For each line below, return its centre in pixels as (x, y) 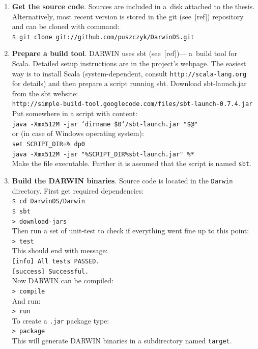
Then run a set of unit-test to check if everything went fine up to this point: (131, 231)
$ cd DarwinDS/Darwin (48, 202)
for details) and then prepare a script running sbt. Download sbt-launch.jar (129, 83)
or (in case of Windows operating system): (78, 133)
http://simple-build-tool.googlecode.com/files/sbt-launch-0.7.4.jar (132, 104)
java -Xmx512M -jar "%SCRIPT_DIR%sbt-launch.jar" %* (103, 154)
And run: (26, 300)
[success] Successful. (50, 271)
